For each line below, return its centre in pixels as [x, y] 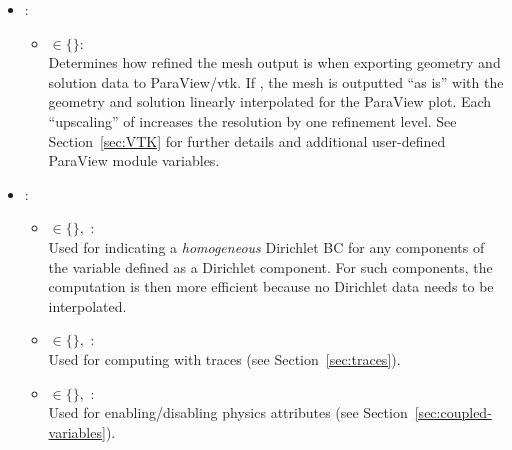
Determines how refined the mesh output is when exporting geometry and [274, 62]
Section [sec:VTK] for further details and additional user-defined [247, 140]
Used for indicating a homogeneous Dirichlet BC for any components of [266, 246]
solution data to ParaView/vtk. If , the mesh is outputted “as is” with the [276, 81]
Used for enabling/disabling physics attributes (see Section [228, 412]
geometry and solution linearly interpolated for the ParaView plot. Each [270, 101]
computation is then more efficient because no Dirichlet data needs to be [271, 286]
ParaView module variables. [134, 160]
